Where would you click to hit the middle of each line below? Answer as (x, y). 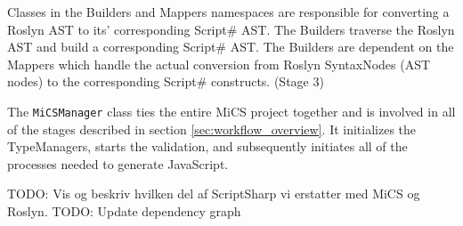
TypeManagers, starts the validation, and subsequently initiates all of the (207, 146)
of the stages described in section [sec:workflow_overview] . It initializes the (212, 129)
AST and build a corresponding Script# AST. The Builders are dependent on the (231, 47)
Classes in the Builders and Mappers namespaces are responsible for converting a (228, 12)
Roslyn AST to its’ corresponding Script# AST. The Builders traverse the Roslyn (231, 29)
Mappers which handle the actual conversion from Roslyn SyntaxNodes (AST (219, 64)
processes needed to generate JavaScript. (118, 163)
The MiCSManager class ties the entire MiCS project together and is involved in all (231, 111)
